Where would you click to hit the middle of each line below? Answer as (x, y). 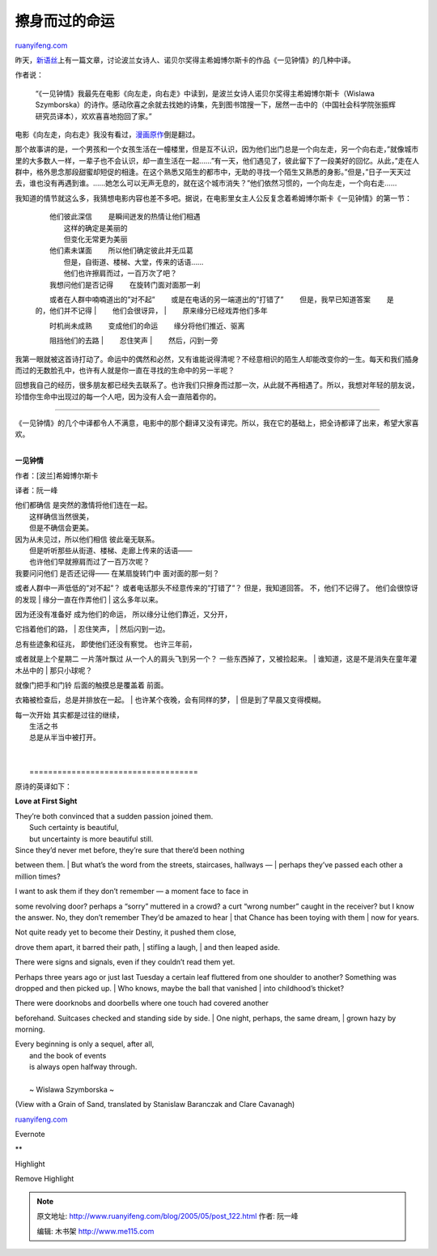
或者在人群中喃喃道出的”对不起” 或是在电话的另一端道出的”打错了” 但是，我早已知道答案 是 (221, 299)
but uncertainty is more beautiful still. (91, 839)
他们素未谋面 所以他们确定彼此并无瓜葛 (121, 250)
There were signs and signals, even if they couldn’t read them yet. (125, 962)
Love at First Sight (46, 801)
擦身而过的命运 (65, 21)
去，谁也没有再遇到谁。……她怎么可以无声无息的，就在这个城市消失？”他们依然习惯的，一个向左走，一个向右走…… (206, 183)
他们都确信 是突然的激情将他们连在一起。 (83, 505)
